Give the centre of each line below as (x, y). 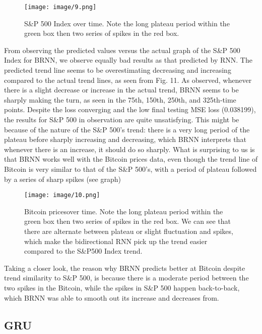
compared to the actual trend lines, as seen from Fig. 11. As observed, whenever (128, 80)
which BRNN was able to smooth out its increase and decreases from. (112, 297)
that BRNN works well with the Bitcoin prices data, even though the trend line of (131, 159)
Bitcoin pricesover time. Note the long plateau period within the (124, 211)
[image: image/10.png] (62, 195)
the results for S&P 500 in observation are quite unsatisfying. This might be (122, 119)
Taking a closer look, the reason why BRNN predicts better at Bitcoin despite (125, 268)
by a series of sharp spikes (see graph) (62, 179)
